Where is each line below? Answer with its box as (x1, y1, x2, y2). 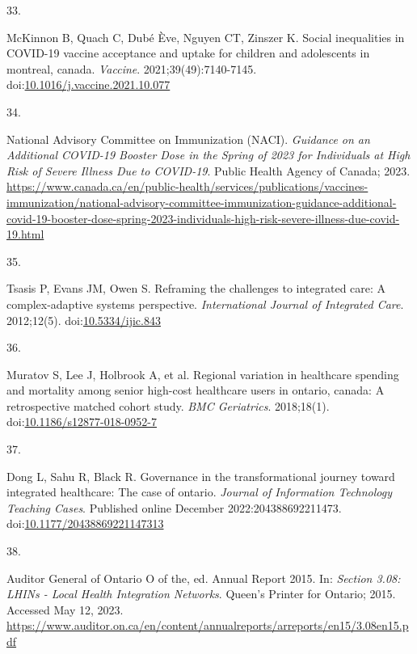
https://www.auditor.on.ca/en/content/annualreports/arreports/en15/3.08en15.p (6, 617, 409, 634)
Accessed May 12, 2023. (6, 601, 124, 618)
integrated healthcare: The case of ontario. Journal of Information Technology (6, 483, 393, 500)
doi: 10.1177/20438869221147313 (6, 515, 164, 532)
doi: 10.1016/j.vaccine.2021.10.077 (6, 76, 171, 93)
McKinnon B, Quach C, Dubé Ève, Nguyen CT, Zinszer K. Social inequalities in (6, 28, 405, 45)
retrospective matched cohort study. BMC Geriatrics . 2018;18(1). (6, 397, 330, 414)
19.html (6, 226, 44, 243)
